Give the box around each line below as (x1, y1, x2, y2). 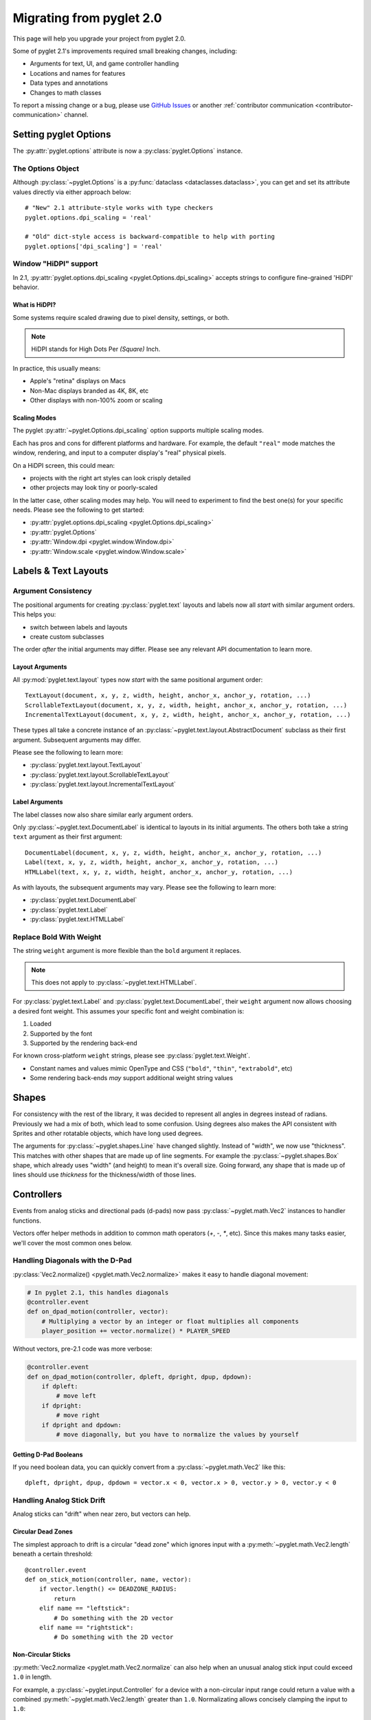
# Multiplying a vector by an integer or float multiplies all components (41, 1318, 299, 1325)
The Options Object (12, 164, 80, 173)
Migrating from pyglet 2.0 (12, 10, 162, 25)
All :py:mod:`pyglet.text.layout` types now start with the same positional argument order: (12, 675, 263, 684)
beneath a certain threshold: (12, 1550, 93, 1558)
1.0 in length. (12, 1673, 52, 1681)
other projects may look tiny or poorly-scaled (30, 484, 158, 492)
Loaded (30, 1020, 52, 1028)
